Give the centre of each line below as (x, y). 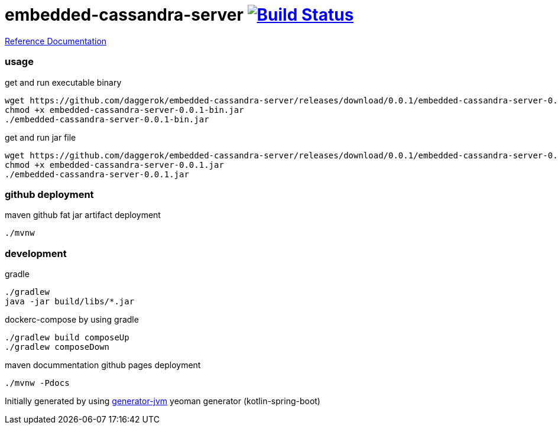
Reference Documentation (56, 41)
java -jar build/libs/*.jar (70, 301)
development (36, 253)
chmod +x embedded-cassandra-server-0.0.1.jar (114, 165)
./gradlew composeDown (57, 347)
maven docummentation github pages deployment (103, 365)
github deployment (49, 194)
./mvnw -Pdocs (37, 383)
